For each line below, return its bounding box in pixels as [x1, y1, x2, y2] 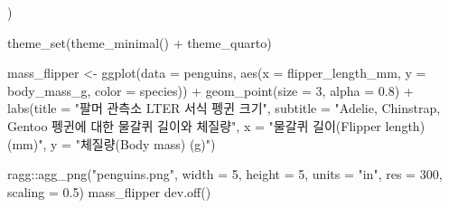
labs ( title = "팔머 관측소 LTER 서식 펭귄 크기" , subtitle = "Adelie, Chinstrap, [7, 99, 441, 118]
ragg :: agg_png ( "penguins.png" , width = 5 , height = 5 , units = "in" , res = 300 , [7, 165, 443, 184]
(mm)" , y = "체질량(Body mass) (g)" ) [7, 134, 216, 153]
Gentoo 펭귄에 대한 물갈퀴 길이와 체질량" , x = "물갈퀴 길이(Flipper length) [7, 116, 426, 135]
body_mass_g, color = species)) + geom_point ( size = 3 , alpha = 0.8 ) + [7, 80, 414, 99]
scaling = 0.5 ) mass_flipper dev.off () [7, 182, 211, 201]
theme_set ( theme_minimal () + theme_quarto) [7, 33, 272, 52]
